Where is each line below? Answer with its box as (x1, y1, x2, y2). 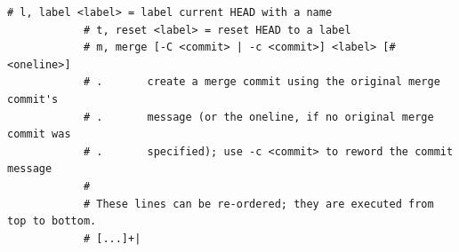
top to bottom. (7, 215, 97, 228)
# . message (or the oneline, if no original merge (83, 110, 434, 123)
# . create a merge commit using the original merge (83, 75, 440, 89)
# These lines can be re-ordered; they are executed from (83, 197, 434, 210)
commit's (7, 92, 59, 106)
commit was (7, 128, 71, 141)
